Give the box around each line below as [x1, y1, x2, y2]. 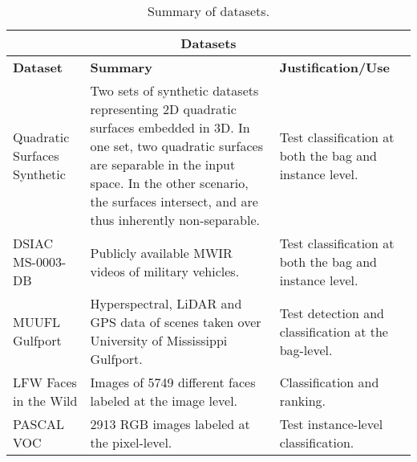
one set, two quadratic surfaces [90, 137, 263, 155]
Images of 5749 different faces [90, 373, 256, 391]
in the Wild [13, 391, 78, 410]
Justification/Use [279, 58, 390, 76]
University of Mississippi [90, 331, 228, 350]
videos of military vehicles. [90, 261, 240, 280]
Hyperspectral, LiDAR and [90, 294, 242, 313]
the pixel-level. [90, 433, 172, 452]
